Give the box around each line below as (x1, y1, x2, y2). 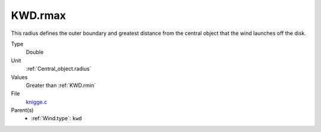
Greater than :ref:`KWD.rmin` (26, 82, 96, 89)
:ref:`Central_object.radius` (26, 65, 92, 72)
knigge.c (26, 98, 48, 105)
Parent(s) (11, 107, 34, 114)
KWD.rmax (11, 9, 67, 22)
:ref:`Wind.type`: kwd (31, 115, 83, 122)
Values (11, 73, 28, 81)
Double (26, 49, 44, 56)
